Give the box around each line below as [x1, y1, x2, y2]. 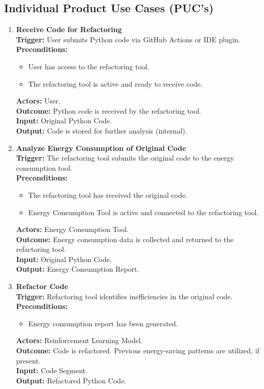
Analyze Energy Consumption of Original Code [16, 142, 186, 153]
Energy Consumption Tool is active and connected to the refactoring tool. [28, 206, 259, 217]
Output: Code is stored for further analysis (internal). [16, 125, 187, 136]
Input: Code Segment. [16, 365, 87, 376]
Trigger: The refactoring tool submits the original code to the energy [16, 152, 234, 163]
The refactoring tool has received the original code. [28, 189, 188, 200]
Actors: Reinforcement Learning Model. [16, 335, 143, 346]
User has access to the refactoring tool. [28, 61, 150, 71]
